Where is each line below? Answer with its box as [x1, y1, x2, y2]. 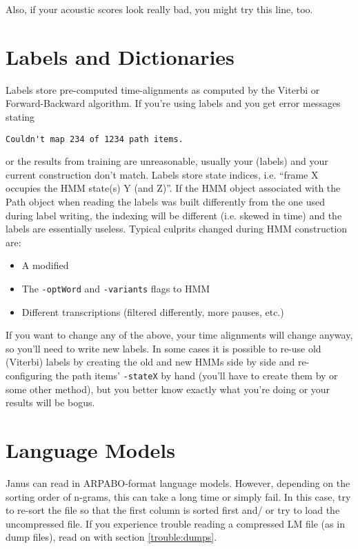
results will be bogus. [6, 395, 95, 410]
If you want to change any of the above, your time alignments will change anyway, [6, 328, 353, 342]
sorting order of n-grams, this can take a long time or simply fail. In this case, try [6, 489, 351, 503]
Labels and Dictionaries [6, 42, 235, 70]
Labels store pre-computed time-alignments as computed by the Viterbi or [6, 82, 320, 97]
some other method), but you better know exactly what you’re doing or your [6, 381, 330, 396]
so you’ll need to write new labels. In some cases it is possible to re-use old [6, 341, 321, 355]
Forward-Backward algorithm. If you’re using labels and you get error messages [6, 96, 341, 110]
